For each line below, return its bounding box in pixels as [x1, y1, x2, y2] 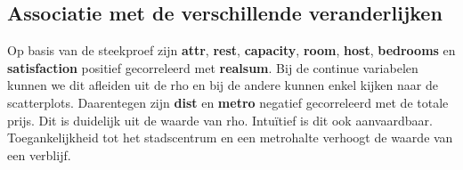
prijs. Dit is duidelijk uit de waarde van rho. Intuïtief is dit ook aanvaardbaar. [7, 110, 433, 129]
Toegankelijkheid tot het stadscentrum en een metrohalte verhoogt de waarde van [7, 128, 453, 147]
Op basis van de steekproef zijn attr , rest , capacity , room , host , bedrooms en [7, 41, 456, 60]
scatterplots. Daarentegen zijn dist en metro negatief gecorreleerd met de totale [7, 93, 449, 111]
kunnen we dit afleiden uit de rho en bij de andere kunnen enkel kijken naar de [7, 76, 438, 94]
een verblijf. [7, 145, 71, 164]
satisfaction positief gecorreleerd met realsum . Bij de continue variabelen [7, 58, 418, 77]
